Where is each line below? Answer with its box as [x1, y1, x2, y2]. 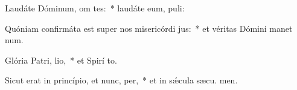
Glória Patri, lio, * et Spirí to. [5, 53, 117, 66]
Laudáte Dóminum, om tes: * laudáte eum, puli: [5, 2, 185, 14]
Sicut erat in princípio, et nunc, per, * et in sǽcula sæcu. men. [5, 74, 238, 86]
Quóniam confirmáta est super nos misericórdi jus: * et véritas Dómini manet [5, 22, 293, 34]
